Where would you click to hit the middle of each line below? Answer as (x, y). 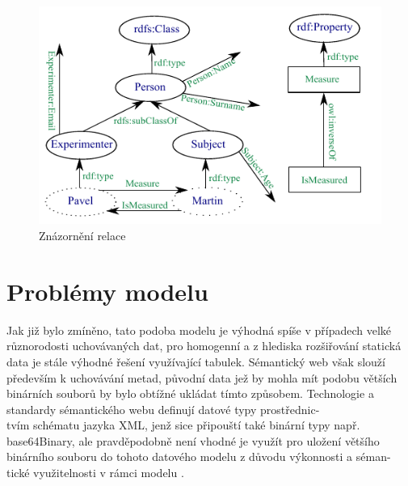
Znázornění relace (82, 236)
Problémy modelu (107, 291)
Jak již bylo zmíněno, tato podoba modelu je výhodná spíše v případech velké (199, 330)
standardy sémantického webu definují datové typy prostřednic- (163, 409)
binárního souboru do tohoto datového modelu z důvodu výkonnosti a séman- (199, 456)
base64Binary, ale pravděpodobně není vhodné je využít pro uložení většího (193, 440)
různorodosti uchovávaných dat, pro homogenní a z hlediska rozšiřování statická (204, 346)
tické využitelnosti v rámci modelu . (95, 473)
